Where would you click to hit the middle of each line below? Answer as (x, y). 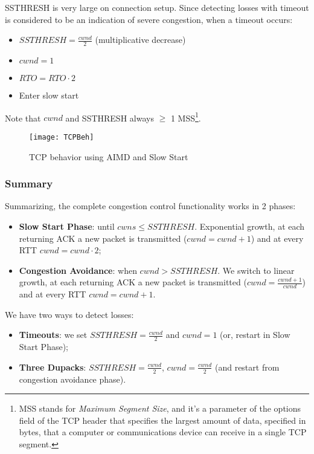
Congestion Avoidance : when (78, 270)
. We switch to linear (256, 270)
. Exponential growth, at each (250, 226)
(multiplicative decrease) (140, 40)
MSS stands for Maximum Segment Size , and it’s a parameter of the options (160, 408)
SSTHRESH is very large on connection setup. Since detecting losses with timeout (157, 7)
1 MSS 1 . (186, 117)
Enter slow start (49, 95)
